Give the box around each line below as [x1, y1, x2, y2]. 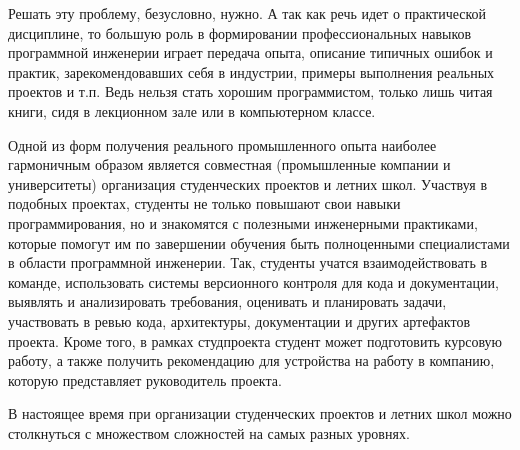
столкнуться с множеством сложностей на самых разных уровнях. [8, 422, 410, 443]
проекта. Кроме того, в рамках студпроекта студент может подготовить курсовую [8, 330, 502, 351]
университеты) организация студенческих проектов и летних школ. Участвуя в [8, 173, 488, 194]
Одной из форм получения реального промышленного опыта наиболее [8, 134, 437, 155]
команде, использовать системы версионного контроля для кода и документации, [8, 271, 499, 292]
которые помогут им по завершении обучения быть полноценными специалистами [8, 232, 510, 253]
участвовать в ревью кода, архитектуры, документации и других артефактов [8, 310, 470, 331]
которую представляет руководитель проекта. [8, 369, 282, 390]
